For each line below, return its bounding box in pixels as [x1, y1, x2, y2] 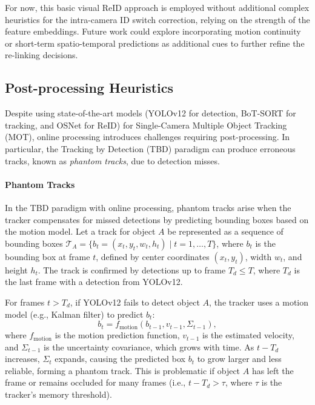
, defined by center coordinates [96, 250, 210, 263]
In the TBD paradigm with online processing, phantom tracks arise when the [5, 201, 291, 213]
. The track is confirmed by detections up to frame [38, 263, 226, 276]
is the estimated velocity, [202, 329, 294, 341]
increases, [5, 352, 40, 365]
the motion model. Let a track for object [5, 225, 156, 238]
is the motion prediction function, [55, 329, 180, 341]
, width [245, 250, 272, 263]
